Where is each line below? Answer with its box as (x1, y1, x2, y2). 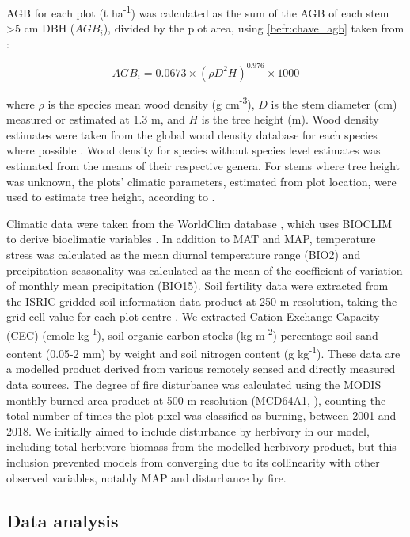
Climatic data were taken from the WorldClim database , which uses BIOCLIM (6, 215, 393, 231)
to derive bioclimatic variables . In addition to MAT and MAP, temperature (6, 230, 376, 247)
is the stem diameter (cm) (271, 95, 397, 112)
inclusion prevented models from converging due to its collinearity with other (6, 453, 380, 470)
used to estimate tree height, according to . (6, 189, 215, 205)
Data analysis (6, 508, 119, 532)
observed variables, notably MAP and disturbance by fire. (6, 469, 287, 486)
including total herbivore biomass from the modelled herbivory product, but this (6, 438, 397, 455)
